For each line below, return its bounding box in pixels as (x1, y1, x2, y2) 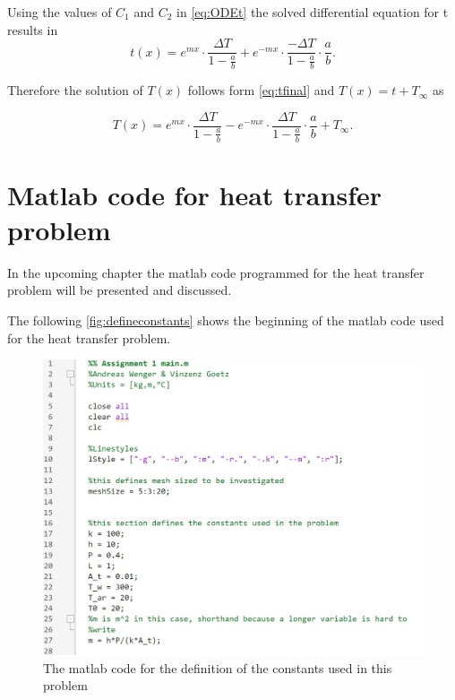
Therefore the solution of (7, 81, 143, 99)
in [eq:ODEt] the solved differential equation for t (176, 3, 449, 21)
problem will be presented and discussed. (7, 281, 232, 299)
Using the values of (7, 3, 112, 21)
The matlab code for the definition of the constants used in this (43, 658, 392, 677)
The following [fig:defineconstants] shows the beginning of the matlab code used (7, 311, 444, 330)
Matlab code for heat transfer (7, 176, 382, 212)
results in (7, 20, 58, 39)
